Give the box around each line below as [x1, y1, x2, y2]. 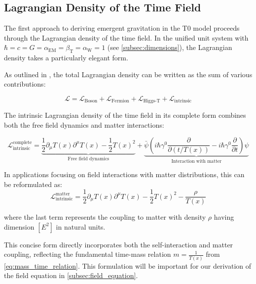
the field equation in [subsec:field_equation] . [4, 270, 138, 281]
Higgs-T [143, 98, 160, 104]
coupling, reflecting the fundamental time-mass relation [4, 249, 171, 259]
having [214, 212, 234, 222]
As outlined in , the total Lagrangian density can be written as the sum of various [4, 69, 253, 79]
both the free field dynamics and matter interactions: [4, 120, 164, 130]
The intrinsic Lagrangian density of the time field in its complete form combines [4, 110, 246, 120]
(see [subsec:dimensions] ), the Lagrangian [107, 42, 232, 52]
